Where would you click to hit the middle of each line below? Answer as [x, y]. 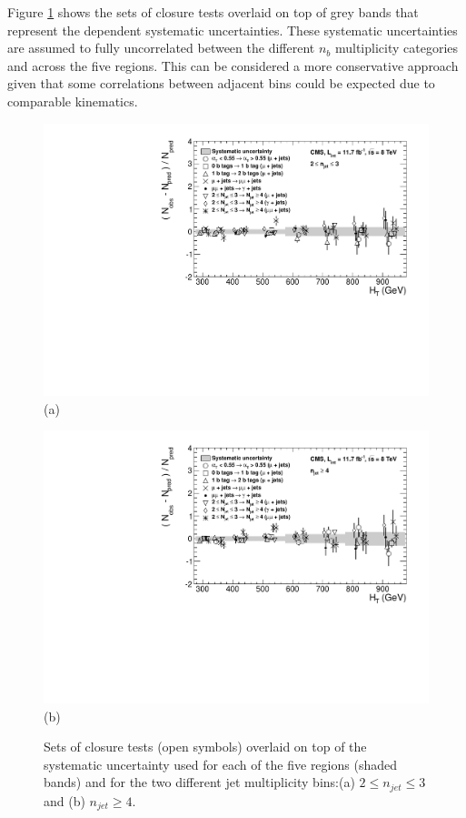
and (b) [64, 800]
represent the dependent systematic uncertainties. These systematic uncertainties [233, 30]
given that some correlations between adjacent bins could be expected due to [221, 83]
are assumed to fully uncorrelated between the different [161, 48]
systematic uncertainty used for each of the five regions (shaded [220, 764]
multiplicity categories [397, 48]
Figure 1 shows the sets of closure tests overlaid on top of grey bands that [213, 12]
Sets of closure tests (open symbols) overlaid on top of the [205, 747]
